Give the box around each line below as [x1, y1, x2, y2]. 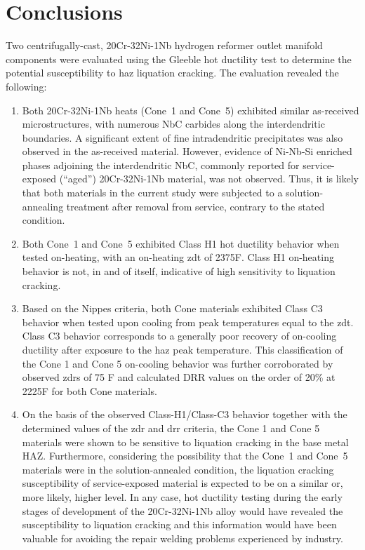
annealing [22, 199, 64, 213]
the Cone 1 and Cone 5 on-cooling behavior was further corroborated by [22, 356, 333, 370]
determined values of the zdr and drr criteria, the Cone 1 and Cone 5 [22, 420, 320, 435]
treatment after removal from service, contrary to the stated [66, 199, 325, 213]
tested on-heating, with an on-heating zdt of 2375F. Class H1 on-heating [22, 250, 334, 264]
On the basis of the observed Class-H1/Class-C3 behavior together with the [22, 407, 347, 422]
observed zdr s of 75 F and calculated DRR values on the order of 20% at [22, 370, 336, 384]
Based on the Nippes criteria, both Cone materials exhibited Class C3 [22, 301, 323, 316]
